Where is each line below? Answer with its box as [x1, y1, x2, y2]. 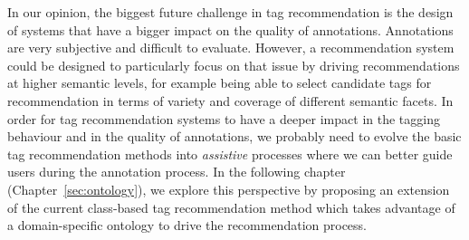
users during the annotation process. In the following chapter [7, 162, 346, 181]
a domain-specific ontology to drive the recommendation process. [7, 216, 367, 235]
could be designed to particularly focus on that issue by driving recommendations [7, 55, 460, 74]
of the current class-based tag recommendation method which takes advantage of [7, 197, 455, 216]
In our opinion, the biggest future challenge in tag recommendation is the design [7, 3, 454, 21]
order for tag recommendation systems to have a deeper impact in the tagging [7, 109, 440, 128]
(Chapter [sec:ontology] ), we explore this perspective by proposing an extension [7, 179, 450, 198]
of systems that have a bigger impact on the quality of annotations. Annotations [7, 20, 454, 39]
